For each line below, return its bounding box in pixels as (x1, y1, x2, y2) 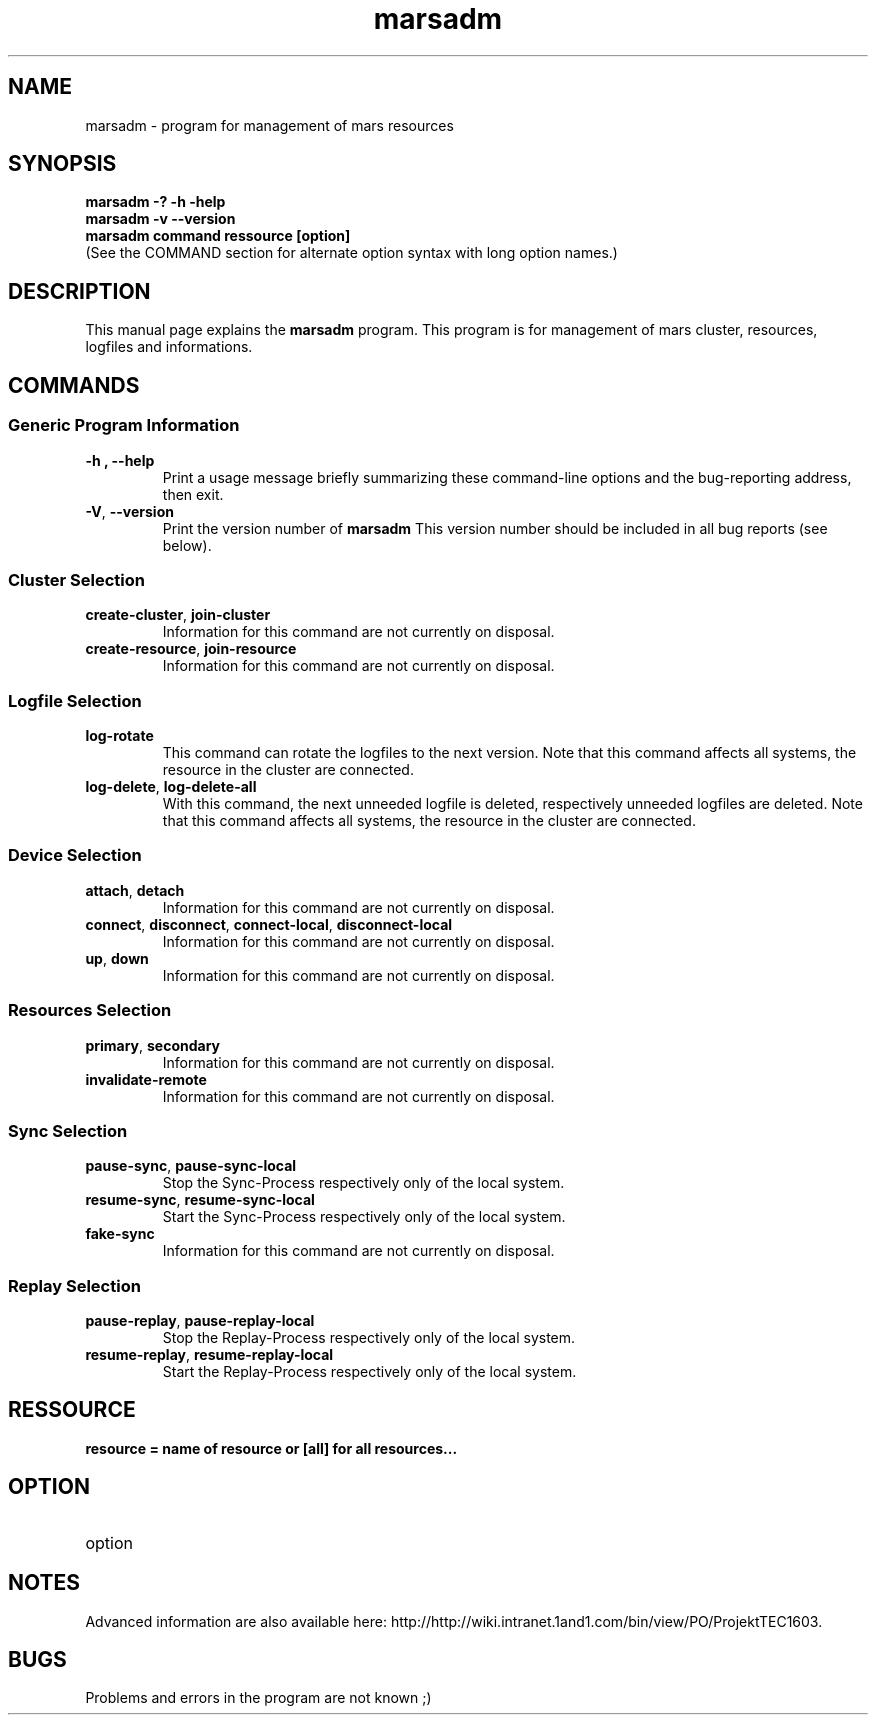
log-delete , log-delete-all (85, 778, 257, 795)
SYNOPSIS (8, 151, 117, 177)
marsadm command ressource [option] (85, 227, 351, 245)
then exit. (162, 485, 224, 503)
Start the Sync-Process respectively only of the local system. (162, 1208, 566, 1226)
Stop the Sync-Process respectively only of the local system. (162, 1174, 565, 1192)
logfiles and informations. (85, 338, 253, 356)
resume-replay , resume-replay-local (85, 1346, 334, 1363)
